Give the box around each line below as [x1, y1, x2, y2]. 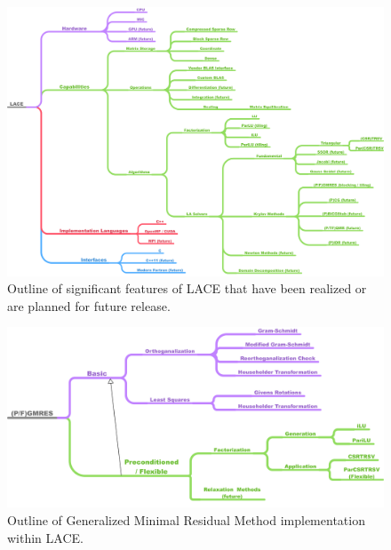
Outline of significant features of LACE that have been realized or [7, 279, 367, 298]
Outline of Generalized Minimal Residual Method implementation [7, 510, 365, 529]
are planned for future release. [7, 296, 171, 315]
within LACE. [7, 528, 84, 546]
